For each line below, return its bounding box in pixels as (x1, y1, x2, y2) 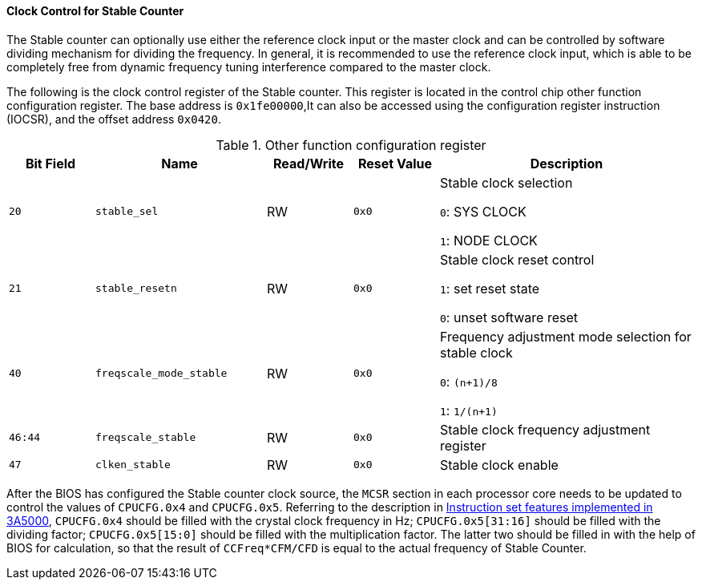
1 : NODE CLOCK (440, 232, 538, 249)
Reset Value (357, 155, 433, 172)
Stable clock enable (440, 456, 559, 473)
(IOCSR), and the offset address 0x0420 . (6, 111, 221, 126)
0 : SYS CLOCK (440, 203, 526, 220)
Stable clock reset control (440, 251, 595, 268)
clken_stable (95, 459, 171, 471)
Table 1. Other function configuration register (216, 136, 486, 153)
